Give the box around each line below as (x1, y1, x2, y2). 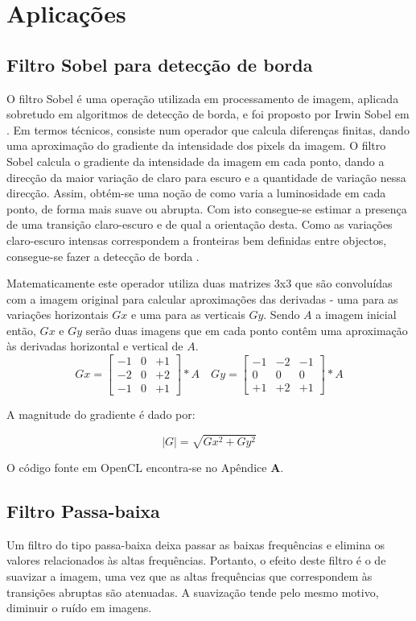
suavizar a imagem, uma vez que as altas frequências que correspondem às (6, 567, 373, 584)
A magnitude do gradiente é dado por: (6, 406, 196, 423)
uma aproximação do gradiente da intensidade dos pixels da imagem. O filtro (6, 137, 386, 154)
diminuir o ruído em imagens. (6, 599, 152, 616)
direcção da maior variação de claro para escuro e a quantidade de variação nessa (6, 168, 406, 185)
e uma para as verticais (130, 306, 245, 323)
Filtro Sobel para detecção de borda (6, 52, 313, 77)
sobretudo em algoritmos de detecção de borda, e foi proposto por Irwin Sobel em (6, 106, 410, 122)
